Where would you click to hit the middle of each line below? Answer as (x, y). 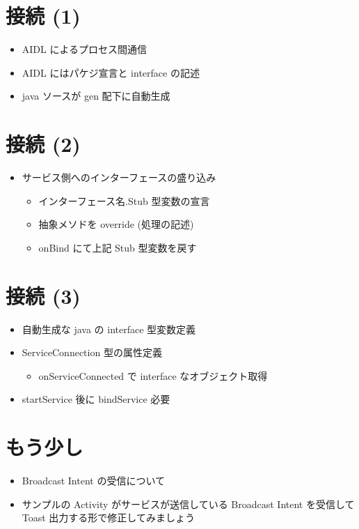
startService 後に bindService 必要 (96, 399)
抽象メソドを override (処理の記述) (116, 224)
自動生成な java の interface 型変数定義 (109, 329)
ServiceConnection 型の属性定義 (92, 352)
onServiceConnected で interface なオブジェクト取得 (153, 375)
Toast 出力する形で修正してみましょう (108, 517)
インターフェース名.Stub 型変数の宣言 (124, 200)
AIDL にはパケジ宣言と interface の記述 (111, 72)
